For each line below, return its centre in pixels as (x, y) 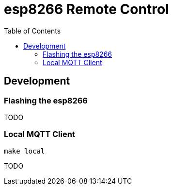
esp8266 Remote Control (86, 9)
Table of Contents (32, 31)
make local (24, 151)
